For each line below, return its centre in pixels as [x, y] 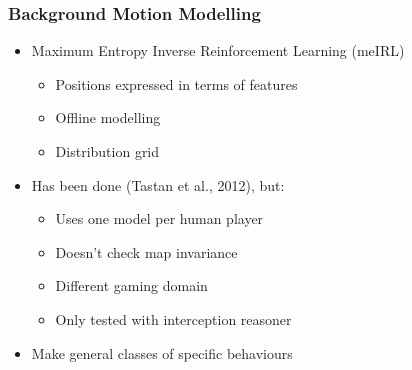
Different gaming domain [131, 285]
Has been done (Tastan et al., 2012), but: [158, 184]
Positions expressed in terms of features [176, 83]
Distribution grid [107, 151]
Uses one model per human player [159, 218]
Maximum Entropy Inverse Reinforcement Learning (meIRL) [218, 50]
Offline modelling [108, 117]
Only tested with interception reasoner [173, 318]
